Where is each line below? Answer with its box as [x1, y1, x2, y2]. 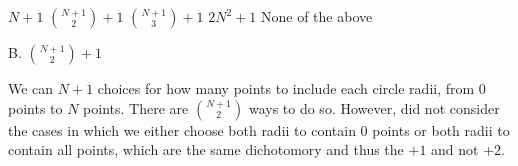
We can [8, 78, 54, 98]
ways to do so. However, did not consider [248, 97, 500, 118]
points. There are [83, 97, 189, 118]
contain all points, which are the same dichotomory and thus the [8, 139, 404, 160]
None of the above [260, 6, 373, 26]
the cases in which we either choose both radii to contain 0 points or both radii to [8, 119, 510, 140]
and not [431, 139, 479, 160]
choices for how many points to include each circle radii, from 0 [97, 78, 486, 98]
